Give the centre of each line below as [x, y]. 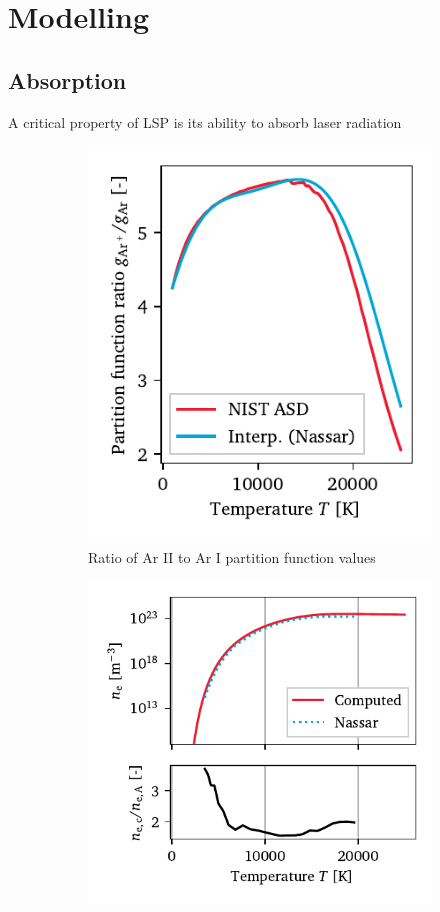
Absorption [67, 79]
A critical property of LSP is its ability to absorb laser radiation [205, 121]
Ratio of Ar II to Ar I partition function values [232, 556]
